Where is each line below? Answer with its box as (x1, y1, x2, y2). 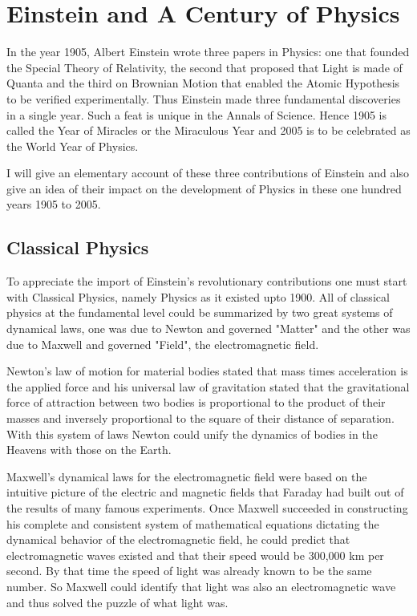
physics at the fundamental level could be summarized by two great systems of (6, 304, 393, 321)
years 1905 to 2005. (6, 196, 101, 213)
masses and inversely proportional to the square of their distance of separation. (6, 410, 395, 427)
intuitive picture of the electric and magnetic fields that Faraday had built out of (6, 484, 404, 500)
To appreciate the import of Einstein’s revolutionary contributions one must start (6, 273, 407, 290)
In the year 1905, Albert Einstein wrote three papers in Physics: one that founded (6, 43, 410, 60)
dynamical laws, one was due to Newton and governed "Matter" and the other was (6, 320, 411, 337)
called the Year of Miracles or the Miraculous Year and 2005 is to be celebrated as (6, 122, 411, 139)
